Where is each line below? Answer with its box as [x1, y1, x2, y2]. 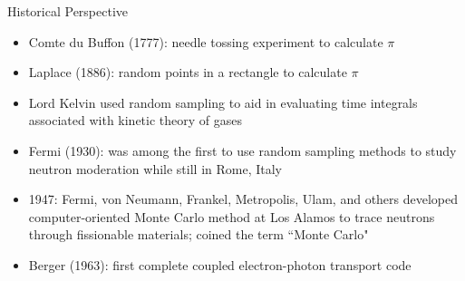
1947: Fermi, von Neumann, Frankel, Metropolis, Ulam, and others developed [28, 189, 459, 208]
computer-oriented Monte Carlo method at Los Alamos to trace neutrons [28, 207, 435, 226]
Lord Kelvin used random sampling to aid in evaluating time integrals [28, 92, 418, 111]
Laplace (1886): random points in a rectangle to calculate [28, 63, 347, 82]
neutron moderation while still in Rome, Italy [28, 159, 282, 178]
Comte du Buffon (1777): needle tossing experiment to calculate [28, 32, 383, 51]
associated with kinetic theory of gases [28, 111, 243, 130]
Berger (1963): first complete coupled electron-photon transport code [28, 255, 412, 274]
